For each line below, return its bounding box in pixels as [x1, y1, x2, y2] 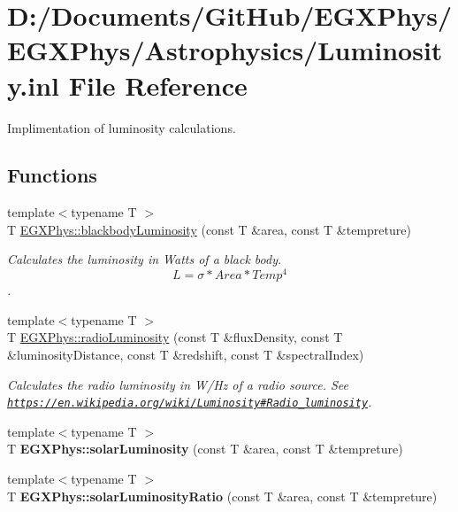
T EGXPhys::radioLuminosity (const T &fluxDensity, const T [7, 328, 343, 346]
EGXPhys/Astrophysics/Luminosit [7, 32, 443, 68]
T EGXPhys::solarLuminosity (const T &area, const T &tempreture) [7, 439, 403, 458]
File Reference [68, 66, 248, 103]
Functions [7, 161, 97, 189]
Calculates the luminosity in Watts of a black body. [7, 250, 282, 268]
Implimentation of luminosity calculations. [7, 118, 236, 136]
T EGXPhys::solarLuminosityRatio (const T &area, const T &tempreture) [7, 486, 438, 505]
